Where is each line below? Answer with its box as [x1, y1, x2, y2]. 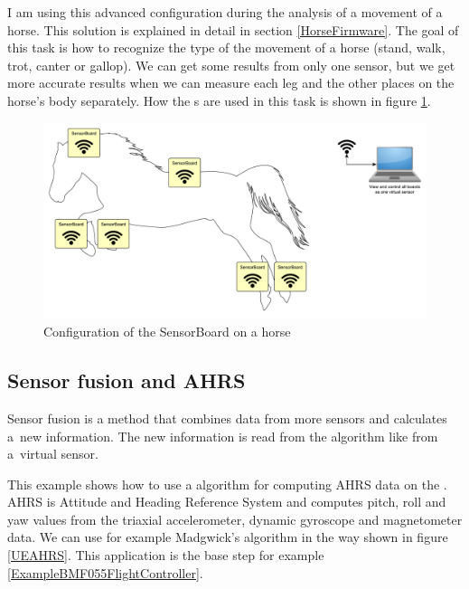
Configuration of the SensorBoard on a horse [43, 322, 291, 341]
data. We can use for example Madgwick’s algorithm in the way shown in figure [7, 527, 448, 546]
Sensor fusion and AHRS [7, 366, 246, 394]
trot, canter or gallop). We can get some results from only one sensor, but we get [7, 55, 455, 74]
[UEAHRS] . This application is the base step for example [7, 546, 324, 565]
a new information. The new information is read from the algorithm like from [7, 426, 438, 445]
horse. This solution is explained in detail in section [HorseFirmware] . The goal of [7, 20, 459, 39]
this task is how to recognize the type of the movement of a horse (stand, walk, [7, 38, 446, 57]
